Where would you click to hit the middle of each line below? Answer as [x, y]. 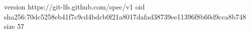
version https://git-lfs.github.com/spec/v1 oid [74, 6]
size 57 [14, 26]
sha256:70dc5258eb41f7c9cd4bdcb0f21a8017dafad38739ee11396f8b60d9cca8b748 [125, 16]
